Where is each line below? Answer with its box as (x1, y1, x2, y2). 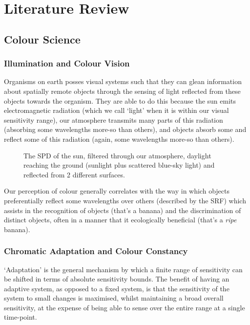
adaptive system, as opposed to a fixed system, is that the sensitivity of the (4, 283, 229, 293)
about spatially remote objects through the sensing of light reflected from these (4, 86, 241, 96)
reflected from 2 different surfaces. (23, 169, 125, 179)
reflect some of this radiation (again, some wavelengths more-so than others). (4, 133, 234, 144)
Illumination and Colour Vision (4, 57, 130, 69)
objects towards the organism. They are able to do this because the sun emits (4, 95, 236, 106)
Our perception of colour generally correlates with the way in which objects (4, 186, 229, 196)
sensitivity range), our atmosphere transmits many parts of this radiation (4, 114, 223, 125)
